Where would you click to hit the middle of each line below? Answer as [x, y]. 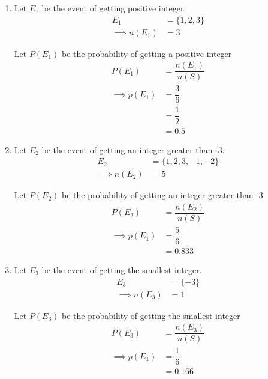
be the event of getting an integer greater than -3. [133, 149]
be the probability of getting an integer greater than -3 [162, 195]
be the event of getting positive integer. [114, 8]
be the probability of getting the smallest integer [151, 315]
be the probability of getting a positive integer [147, 53]
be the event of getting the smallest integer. [122, 270]
